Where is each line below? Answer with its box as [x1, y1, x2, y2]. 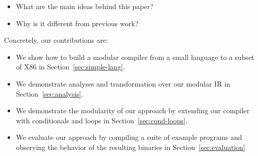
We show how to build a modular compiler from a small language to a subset [16, 51, 254, 62]
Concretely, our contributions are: [4, 35, 108, 45]
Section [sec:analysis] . [16, 88, 83, 99]
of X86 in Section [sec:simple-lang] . [16, 61, 125, 72]
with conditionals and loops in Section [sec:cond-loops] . [16, 115, 188, 125]
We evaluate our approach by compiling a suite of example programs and [16, 132, 242, 142]
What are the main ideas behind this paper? [16, 1, 153, 11]
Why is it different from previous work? [16, 18, 138, 28]
